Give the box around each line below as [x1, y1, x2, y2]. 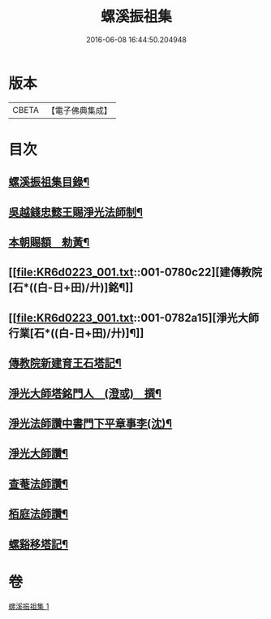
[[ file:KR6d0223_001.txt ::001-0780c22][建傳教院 [8, 266, 262, 279]
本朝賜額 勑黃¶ [8, 236, 90, 249]
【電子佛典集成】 [46, 105, 112, 116]
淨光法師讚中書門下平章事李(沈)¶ [8, 417, 173, 431]
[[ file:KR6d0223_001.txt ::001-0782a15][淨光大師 [8, 310, 260, 325]
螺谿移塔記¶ [8, 537, 69, 551]
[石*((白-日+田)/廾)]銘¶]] [8, 281, 134, 295]
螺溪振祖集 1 [8, 601, 49, 611]
